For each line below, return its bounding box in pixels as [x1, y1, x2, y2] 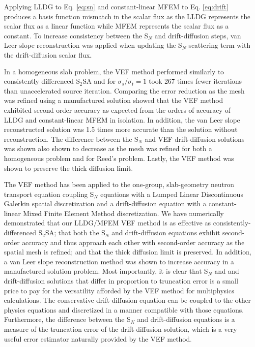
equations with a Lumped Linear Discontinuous [100, 189, 243, 199]
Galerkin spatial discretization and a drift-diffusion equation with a [4, 198, 206, 209]
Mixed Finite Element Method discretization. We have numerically [23, 208, 224, 218]
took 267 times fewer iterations [148, 76, 242, 86]
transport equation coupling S [4, 189, 94, 199]
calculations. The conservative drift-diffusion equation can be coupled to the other [4, 295, 251, 305]
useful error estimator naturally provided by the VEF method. [4, 333, 192, 344]
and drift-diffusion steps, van [154, 30, 241, 40]
